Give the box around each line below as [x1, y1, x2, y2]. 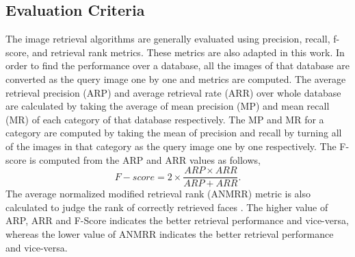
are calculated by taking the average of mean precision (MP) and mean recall [5, 99, 330, 113]
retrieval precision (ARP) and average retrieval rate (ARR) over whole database [5, 85, 341, 99]
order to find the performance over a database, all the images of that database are [5, 58, 350, 73]
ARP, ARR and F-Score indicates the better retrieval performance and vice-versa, [5, 213, 349, 228]
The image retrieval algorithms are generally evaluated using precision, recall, [5, 32, 330, 46]
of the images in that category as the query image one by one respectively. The [5, 138, 337, 153]
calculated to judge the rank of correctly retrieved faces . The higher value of [5, 199, 328, 214]
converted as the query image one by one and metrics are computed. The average [5, 71, 346, 86]
